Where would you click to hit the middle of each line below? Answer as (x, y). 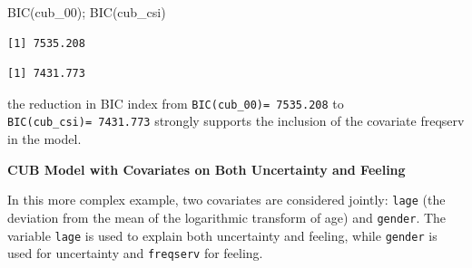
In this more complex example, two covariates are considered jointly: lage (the (226, 200)
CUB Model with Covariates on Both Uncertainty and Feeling (206, 169)
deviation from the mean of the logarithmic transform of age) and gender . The (227, 217)
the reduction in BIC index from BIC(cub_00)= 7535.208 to (176, 103)
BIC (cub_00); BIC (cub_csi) (87, 12)
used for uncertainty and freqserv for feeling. (135, 253)
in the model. (44, 139)
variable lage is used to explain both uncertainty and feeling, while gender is (222, 235)
